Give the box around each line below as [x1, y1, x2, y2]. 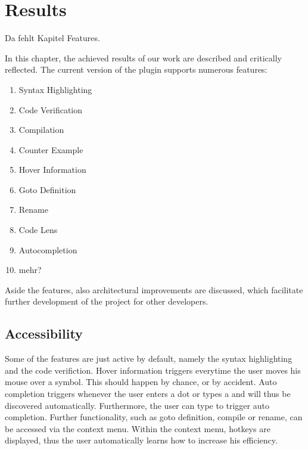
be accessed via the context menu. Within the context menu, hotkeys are [5, 422, 270, 435]
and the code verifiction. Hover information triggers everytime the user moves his [5, 364, 301, 376]
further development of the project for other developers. [5, 295, 209, 308]
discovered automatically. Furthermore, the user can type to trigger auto [5, 399, 269, 411]
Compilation [18, 123, 64, 136]
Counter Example [18, 143, 83, 156]
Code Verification [18, 103, 83, 116]
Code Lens [18, 224, 58, 236]
